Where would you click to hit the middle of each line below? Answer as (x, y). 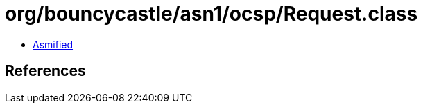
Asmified (53, 44)
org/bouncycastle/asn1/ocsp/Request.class (211, 14)
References (45, 71)
